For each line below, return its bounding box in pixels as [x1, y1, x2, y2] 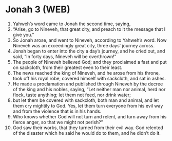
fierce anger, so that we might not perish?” [12, 119, 103, 125]
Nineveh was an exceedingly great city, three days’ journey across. [12, 42, 155, 48]
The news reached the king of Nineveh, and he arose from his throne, [12, 69, 160, 76]
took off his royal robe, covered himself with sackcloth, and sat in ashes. [12, 75, 166, 81]
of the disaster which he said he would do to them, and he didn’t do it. [12, 130, 161, 136]
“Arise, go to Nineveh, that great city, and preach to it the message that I [12, 26, 166, 32]
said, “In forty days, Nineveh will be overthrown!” [12, 53, 117, 60]
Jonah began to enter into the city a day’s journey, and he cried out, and [12, 48, 165, 54]
